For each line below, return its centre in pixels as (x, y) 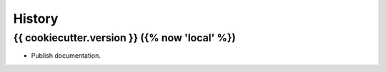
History (36, 19)
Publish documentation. (66, 56)
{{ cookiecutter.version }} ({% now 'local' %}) (124, 38)
